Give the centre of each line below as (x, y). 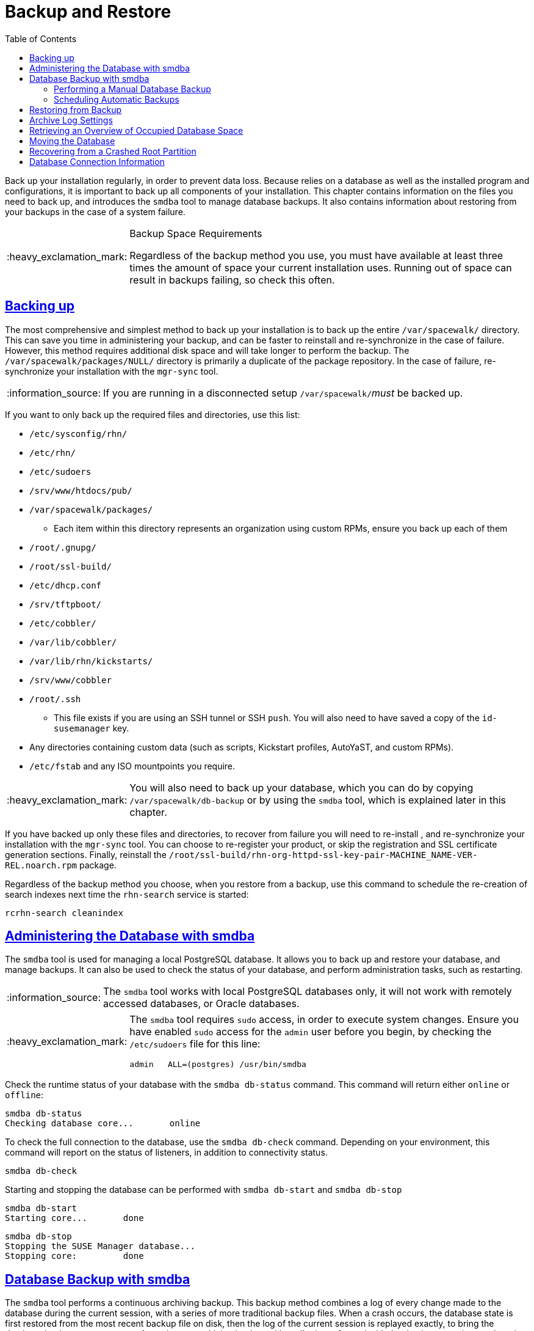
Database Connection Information (97, 161)
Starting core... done (74, 1218)
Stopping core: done (74, 1256)
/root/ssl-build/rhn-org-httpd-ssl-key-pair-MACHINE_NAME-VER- (323, 855)
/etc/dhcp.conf (66, 585)
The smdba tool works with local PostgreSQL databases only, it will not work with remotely (308, 992)
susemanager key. (92, 728)
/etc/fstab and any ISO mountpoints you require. (132, 766)
